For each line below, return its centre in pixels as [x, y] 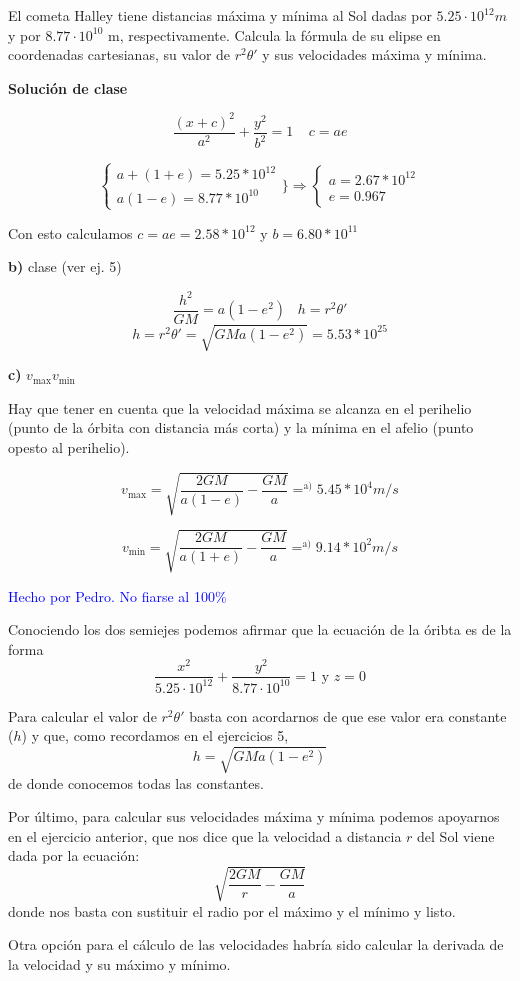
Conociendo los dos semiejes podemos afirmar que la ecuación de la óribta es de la [260, 629]
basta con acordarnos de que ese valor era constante [348, 715]
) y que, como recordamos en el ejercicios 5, [155, 735]
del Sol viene [456, 835]
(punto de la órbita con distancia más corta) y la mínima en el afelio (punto [241, 427]
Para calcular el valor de [82, 715]
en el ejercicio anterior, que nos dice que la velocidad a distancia [205, 835]
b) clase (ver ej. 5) [65, 266]
